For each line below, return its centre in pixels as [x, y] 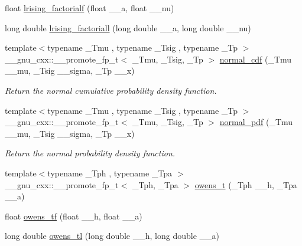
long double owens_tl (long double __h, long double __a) [112, 236]
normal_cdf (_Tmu [256, 59]
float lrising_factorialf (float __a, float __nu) [90, 8]
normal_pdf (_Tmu [256, 122]
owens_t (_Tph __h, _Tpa [246, 184]
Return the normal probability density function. [90, 153]
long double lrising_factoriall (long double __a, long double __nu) [128, 27]
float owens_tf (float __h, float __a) [74, 216]
